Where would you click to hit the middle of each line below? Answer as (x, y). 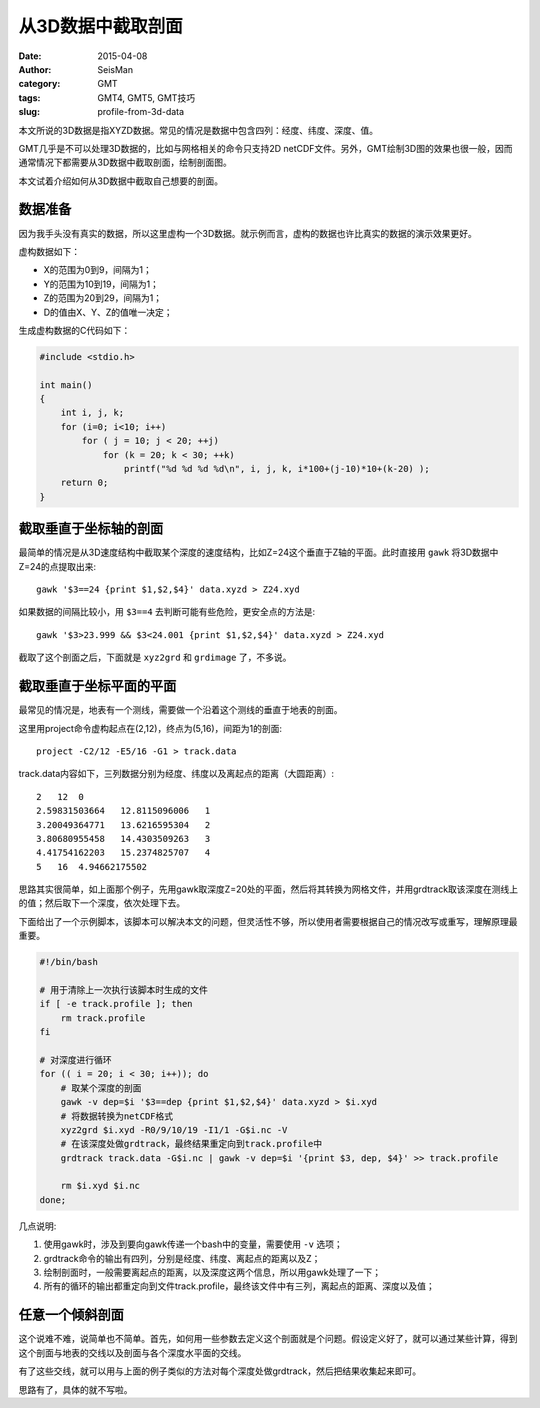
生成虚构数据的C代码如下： (74, 330)
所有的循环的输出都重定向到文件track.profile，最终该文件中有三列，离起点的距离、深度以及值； (239, 1286)
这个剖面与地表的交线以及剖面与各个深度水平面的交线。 (132, 1352)
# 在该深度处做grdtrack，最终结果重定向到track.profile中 (191, 1144)
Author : (35, 69)
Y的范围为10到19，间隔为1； (101, 284)
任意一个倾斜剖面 (71, 1315)
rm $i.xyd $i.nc (100, 1186)
